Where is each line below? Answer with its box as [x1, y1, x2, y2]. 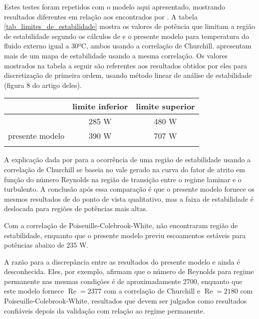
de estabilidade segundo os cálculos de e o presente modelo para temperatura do [4, 30, 249, 41]
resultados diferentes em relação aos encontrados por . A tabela [4, 11, 198, 21]
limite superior [136, 100, 195, 112]
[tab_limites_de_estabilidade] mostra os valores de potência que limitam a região [4, 21, 255, 31]
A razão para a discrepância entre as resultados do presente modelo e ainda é [4, 256, 240, 267]
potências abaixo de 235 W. [4, 240, 89, 250]
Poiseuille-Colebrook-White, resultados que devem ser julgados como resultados [4, 296, 247, 306]
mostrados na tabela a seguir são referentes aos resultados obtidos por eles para [4, 60, 248, 70]
